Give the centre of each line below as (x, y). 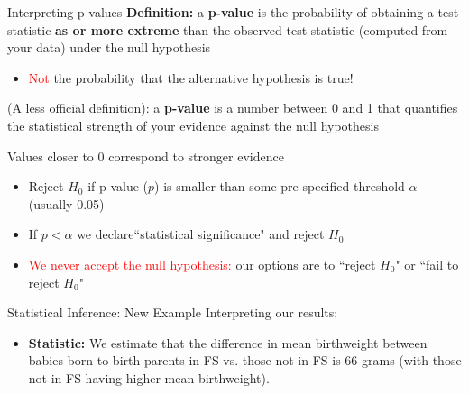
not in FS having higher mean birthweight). (149, 377)
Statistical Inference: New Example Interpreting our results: (173, 312)
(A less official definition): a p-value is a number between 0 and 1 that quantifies (233, 108)
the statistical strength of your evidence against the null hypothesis (193, 125)
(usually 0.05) (66, 203)
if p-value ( (118, 186)
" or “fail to (427, 264)
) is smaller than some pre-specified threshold (280, 186)
